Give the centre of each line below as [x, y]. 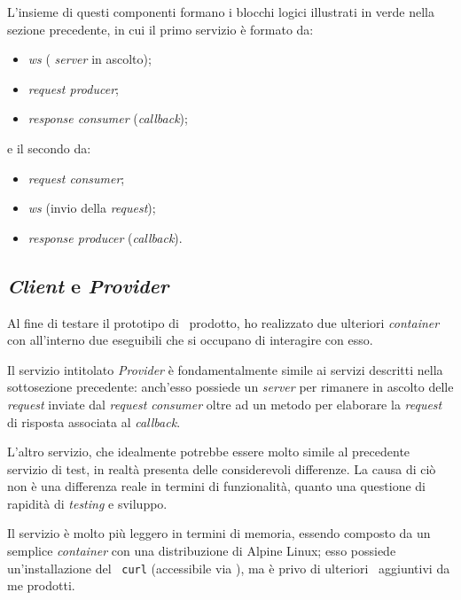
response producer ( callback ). [105, 237]
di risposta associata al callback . [94, 421]
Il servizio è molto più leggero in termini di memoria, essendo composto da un [219, 533]
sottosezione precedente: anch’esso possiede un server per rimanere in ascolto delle [230, 387]
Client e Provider [88, 285]
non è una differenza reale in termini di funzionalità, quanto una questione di [216, 486]
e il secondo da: [49, 148]
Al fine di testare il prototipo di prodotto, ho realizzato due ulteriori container [223, 322]
